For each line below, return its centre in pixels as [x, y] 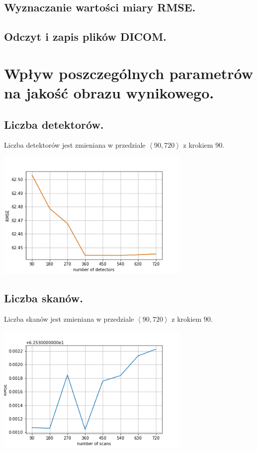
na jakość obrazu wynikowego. [109, 92]
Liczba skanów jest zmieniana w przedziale [69, 318]
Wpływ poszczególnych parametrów [129, 73]
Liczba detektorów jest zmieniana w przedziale [75, 145]
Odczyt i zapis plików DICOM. [85, 37]
